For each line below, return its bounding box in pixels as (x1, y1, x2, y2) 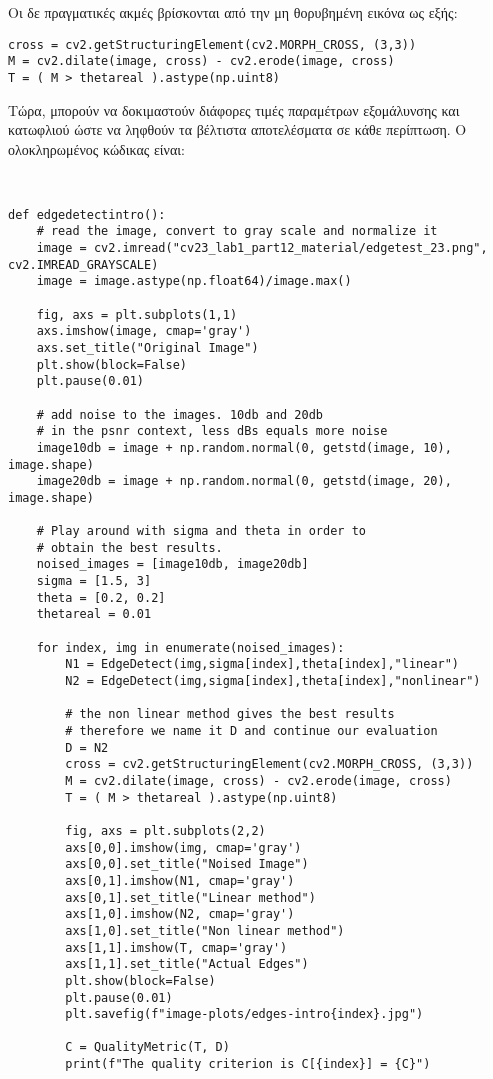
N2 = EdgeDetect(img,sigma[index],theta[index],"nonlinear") (65, 674, 481, 689)
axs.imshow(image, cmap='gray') (36, 324, 252, 339)
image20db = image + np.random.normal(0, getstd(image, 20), (36, 474, 452, 489)
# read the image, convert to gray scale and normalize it (36, 224, 438, 239)
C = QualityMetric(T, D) (65, 1040, 230, 1055)
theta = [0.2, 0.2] (36, 590, 166, 605)
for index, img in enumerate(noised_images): (36, 640, 345, 655)
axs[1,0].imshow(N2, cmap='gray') (65, 907, 295, 922)
